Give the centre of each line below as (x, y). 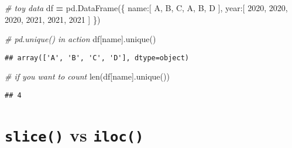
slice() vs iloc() (74, 134)
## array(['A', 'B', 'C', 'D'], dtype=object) (97, 58)
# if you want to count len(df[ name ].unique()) (87, 76)
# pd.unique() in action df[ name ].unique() (80, 39)
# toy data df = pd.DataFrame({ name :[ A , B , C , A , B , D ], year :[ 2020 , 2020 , (146, 8)
